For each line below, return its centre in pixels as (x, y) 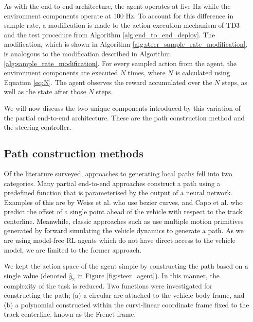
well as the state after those (45, 92)
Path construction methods (74, 153)
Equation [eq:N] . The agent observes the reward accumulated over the (108, 82)
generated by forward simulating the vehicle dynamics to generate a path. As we (124, 230)
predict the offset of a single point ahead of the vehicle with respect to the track (123, 212)
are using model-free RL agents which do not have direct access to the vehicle (120, 240)
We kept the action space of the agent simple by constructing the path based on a (126, 266)
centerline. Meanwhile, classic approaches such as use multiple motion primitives (124, 221)
